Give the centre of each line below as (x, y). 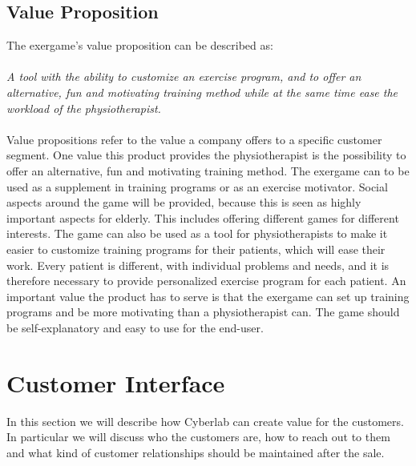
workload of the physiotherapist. (84, 108)
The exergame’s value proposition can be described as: (140, 45)
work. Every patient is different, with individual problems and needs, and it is (198, 265)
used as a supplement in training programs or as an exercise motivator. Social (197, 186)
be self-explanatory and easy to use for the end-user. (135, 327)
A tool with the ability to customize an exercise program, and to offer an (184, 76)
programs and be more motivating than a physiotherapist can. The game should (203, 312)
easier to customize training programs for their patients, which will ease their (196, 249)
